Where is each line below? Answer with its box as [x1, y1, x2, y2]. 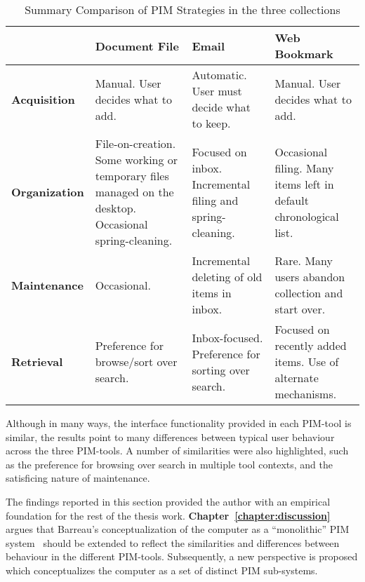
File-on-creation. [95, 135, 176, 151]
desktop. [95, 200, 137, 216]
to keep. [192, 115, 231, 131]
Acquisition [11, 90, 75, 107]
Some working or [95, 151, 178, 168]
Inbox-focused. [192, 329, 263, 346]
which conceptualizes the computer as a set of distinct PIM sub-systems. [6, 562, 318, 577]
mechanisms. [274, 386, 337, 402]
